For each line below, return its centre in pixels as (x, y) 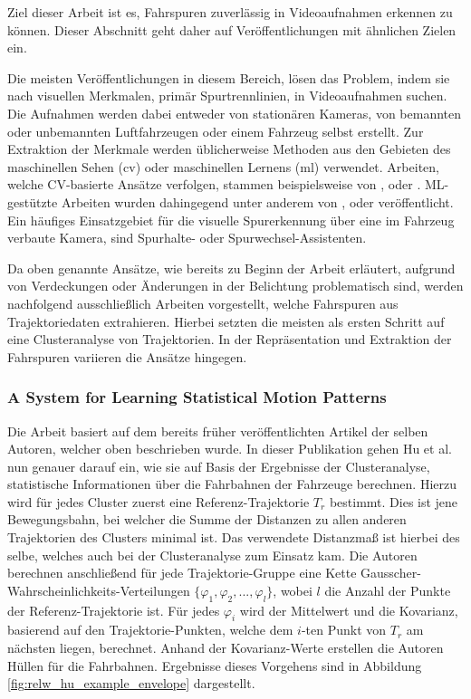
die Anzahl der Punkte (388, 590)
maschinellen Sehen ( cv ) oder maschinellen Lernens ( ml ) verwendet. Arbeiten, (223, 166)
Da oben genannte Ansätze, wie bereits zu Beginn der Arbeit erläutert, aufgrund (231, 268)
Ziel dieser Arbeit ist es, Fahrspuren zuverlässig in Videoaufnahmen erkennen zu (230, 12)
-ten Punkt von (344, 630)
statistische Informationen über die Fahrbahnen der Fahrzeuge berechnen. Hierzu (232, 484)
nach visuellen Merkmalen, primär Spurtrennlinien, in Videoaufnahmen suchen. (227, 96)
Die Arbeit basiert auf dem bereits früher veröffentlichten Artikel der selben (218, 431)
